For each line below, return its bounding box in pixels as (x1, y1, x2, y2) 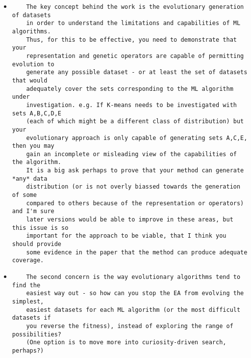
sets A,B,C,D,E (12, 110, 62, 117)
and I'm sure (12, 208, 54, 215)
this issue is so (12, 224, 69, 231)
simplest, (12, 298, 44, 305)
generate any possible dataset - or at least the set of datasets (26, 69, 248, 76)
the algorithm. (12, 159, 62, 166)
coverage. (12, 257, 44, 264)
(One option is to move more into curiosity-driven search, (26, 339, 226, 346)
